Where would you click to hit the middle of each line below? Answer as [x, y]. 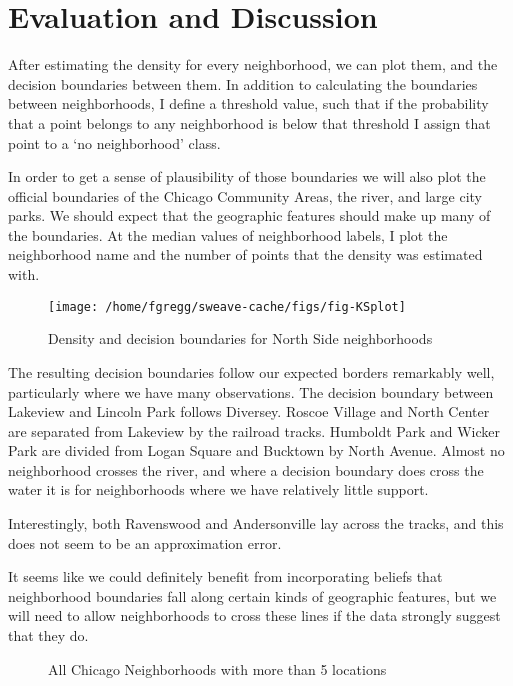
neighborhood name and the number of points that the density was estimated [245, 254]
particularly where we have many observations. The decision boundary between [251, 391]
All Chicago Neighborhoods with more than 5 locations [217, 668]
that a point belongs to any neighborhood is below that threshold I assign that [249, 122]
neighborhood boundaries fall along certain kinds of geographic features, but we [252, 595]
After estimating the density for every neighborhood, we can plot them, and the [253, 64]
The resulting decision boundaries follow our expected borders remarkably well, [251, 371]
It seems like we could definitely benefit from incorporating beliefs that [225, 576]
